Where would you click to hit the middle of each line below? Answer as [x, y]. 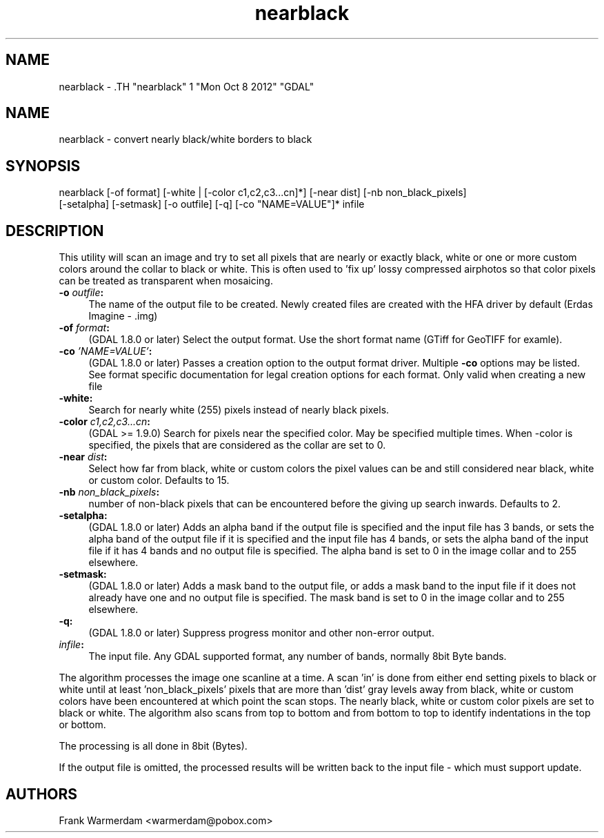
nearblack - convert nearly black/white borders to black [185, 139]
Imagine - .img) [123, 316]
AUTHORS [42, 794]
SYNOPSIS [43, 166]
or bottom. [82, 725]
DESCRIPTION [55, 231]
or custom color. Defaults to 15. [159, 480]
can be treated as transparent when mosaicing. [166, 281]
